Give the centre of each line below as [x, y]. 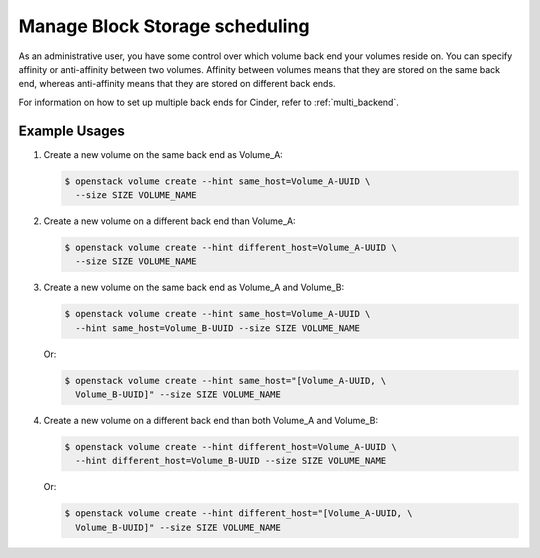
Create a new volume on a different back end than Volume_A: [169, 221]
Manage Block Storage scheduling [164, 26]
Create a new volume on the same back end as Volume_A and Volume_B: [194, 287]
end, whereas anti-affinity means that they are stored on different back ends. [177, 84]
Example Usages [71, 130]
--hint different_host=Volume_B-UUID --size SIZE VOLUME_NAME [231, 461]
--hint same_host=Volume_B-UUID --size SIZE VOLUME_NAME [217, 328]
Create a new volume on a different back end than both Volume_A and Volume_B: [211, 421]
